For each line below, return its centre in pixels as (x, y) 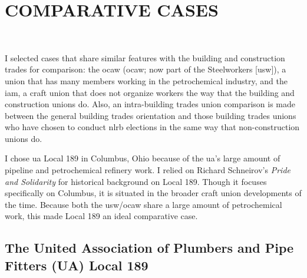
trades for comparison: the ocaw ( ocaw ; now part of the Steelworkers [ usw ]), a (146, 69)
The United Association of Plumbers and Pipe (149, 248)
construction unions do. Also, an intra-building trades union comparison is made (150, 104)
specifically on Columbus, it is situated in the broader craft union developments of (153, 193)
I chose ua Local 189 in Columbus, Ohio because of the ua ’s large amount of (143, 158)
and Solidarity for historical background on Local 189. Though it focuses (136, 181)
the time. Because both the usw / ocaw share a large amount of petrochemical (143, 204)
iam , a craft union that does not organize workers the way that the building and (150, 92)
